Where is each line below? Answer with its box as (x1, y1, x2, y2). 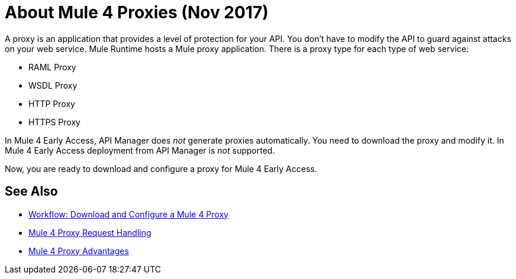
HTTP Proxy (28, 98, 75, 109)
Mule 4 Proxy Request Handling (28, 227, 151, 238)
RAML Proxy (28, 61, 76, 72)
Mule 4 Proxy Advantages (28, 245, 129, 256)
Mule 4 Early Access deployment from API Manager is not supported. (5, 145, 275, 155)
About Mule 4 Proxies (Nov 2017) (5, 2, 269, 22)
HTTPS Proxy (28, 116, 80, 127)
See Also (5, 184, 58, 199)
